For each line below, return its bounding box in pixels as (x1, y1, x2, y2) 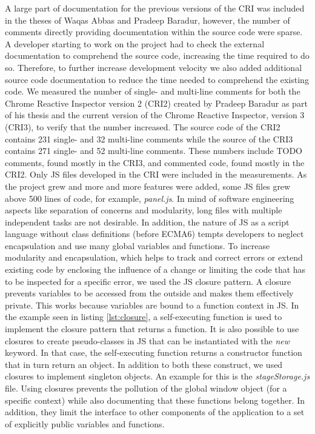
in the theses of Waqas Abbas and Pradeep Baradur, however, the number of (5, 13, 290, 26)
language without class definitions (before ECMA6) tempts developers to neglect (5, 227, 304, 240)
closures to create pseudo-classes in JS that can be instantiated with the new (5, 334, 290, 347)
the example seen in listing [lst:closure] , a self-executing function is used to (5, 310, 282, 323)
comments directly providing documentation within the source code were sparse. (5, 25, 303, 38)
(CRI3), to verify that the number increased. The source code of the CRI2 (5, 120, 280, 133)
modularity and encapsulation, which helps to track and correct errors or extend (5, 251, 303, 264)
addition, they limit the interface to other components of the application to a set (5, 406, 305, 418)
